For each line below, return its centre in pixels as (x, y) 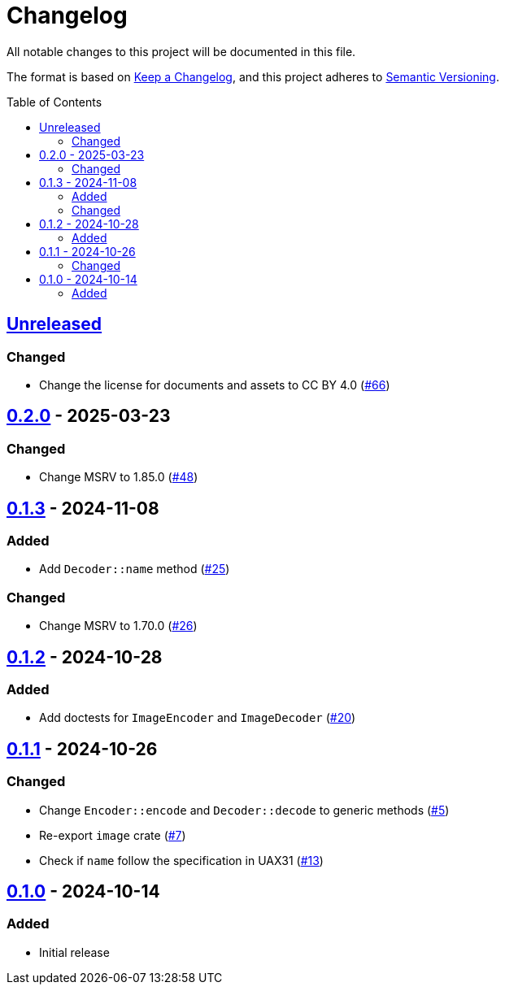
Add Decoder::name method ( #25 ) (135, 569)
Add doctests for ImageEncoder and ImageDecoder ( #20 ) (198, 718)
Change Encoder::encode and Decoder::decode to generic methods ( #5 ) (244, 810)
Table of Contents (54, 102)
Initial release (74, 952)
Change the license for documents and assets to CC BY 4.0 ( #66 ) (215, 385)
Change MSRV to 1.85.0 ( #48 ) (119, 477)
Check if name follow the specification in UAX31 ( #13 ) (181, 860)
